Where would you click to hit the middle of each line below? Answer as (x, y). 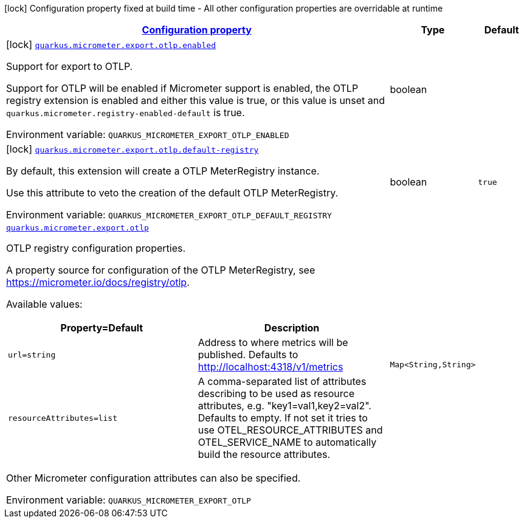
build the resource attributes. (264, 454)
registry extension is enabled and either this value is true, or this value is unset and (196, 100)
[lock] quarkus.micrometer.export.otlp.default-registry (133, 149)
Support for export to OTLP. (70, 66)
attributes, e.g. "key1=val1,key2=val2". (284, 406)
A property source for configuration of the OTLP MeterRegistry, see (161, 270)
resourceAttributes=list (63, 418)
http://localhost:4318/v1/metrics (271, 367)
